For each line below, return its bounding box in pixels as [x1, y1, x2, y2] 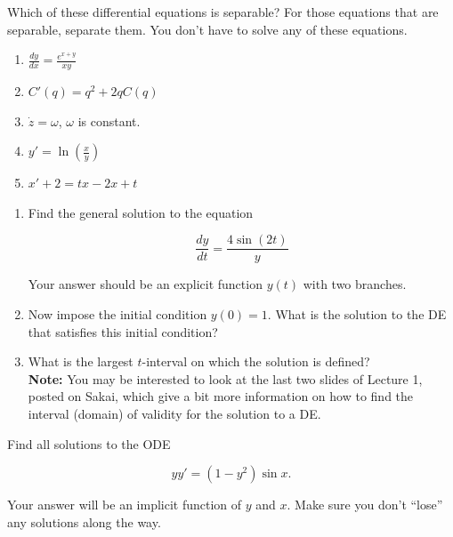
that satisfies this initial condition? [28, 322, 218, 341]
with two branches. [303, 275, 407, 293]
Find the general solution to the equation [28, 203, 254, 221]
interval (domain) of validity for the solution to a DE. [28, 405, 321, 423]
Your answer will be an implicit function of [7, 495, 242, 514]
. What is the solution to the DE [267, 305, 447, 324]
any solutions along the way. [7, 512, 161, 531]
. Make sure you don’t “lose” [287, 495, 443, 514]
